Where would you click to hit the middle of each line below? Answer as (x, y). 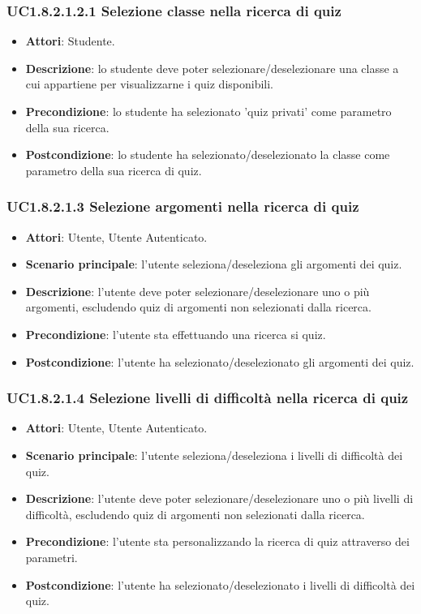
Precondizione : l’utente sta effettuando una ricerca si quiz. (176, 334)
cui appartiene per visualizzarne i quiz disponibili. (150, 84)
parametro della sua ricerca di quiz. (114, 170)
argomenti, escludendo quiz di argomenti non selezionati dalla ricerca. (198, 307)
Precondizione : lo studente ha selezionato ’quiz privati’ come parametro (208, 111)
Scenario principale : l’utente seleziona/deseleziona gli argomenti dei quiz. (214, 264)
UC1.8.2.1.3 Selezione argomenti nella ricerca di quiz (183, 206)
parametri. (52, 557)
